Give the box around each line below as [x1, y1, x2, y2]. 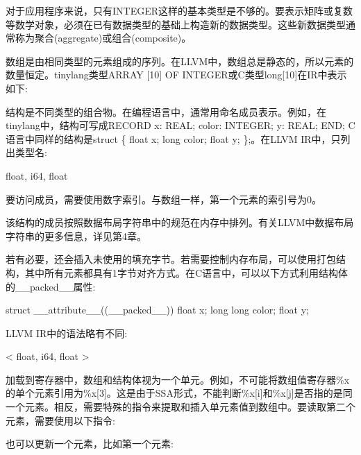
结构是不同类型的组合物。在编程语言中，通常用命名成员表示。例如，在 [6, 104, 326, 119]
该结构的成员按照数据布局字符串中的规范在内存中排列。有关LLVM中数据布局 [6, 215, 354, 230]
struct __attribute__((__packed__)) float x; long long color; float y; [6, 302, 309, 317]
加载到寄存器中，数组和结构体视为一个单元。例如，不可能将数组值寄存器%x [6, 372, 350, 386]
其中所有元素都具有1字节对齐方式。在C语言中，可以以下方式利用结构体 [24, 265, 349, 280]
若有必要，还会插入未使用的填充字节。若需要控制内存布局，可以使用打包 [6, 252, 336, 266]
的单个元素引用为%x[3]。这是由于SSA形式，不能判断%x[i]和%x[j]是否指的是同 [6, 386, 353, 400]
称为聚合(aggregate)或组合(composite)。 [15, 31, 192, 45]
